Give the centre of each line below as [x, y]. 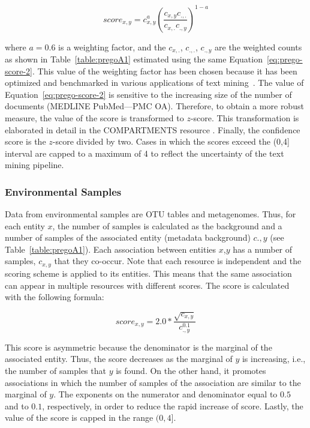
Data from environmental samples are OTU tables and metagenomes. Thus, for [151, 214]
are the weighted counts [258, 47]
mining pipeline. [34, 165]
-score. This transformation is [245, 117]
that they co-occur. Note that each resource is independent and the [178, 261]
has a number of [263, 249]
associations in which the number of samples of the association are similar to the [153, 382]
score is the [25, 141]
